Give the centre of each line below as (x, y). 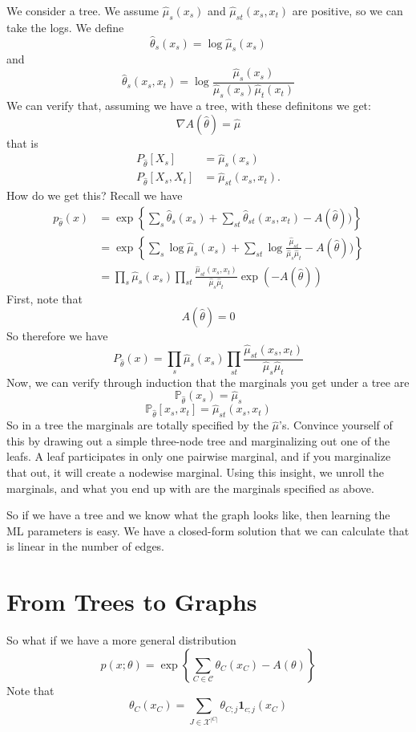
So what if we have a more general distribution (121, 640)
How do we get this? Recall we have (95, 195)
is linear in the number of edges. (86, 546)
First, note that (44, 298)
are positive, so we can (347, 10)
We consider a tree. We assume (83, 10)
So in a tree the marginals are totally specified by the (137, 425)
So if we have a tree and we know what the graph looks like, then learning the (198, 515)
